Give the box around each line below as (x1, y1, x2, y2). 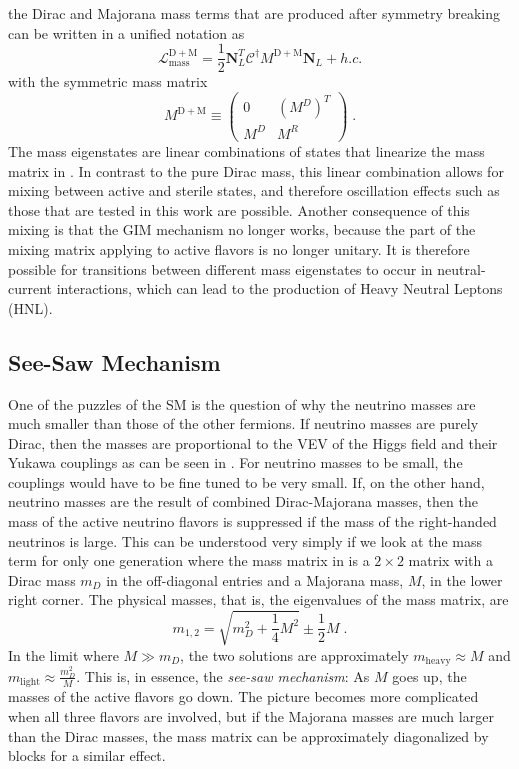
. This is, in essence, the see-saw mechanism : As (76, 665, 370, 686)
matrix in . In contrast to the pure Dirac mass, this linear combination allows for (8, 160, 504, 181)
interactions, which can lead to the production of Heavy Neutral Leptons (56, 278, 503, 299)
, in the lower (421, 569, 503, 590)
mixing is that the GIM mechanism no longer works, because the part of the (8, 219, 476, 240)
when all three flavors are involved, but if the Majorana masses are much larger (8, 705, 494, 726)
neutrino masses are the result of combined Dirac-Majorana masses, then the (8, 491, 478, 512)
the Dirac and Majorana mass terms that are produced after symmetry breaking (8, 3, 500, 23)
